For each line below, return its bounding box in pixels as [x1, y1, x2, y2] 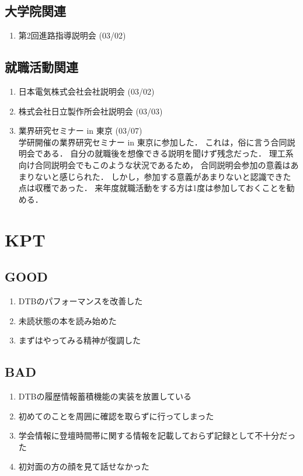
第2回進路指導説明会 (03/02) [18, 29, 126, 41]
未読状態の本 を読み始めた [18, 314, 117, 326]
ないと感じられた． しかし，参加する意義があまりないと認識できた [34, 170, 291, 182]
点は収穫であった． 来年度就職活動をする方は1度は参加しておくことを [18, 182, 287, 194]
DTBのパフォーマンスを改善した [18, 294, 143, 307]
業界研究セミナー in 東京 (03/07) [18, 124, 142, 137]
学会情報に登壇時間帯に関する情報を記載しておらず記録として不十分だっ [18, 429, 296, 442]
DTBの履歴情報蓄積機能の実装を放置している [18, 390, 192, 402]
